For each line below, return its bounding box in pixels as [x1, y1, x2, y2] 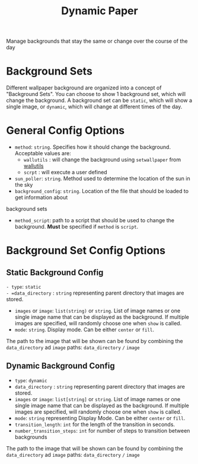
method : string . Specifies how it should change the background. [14, 143, 171, 151]
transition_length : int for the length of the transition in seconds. [14, 421, 175, 428]
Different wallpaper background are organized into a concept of [6, 84, 162, 91]
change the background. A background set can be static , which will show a [6, 97, 193, 104]
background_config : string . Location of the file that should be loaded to [14, 188, 189, 195]
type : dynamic [14, 376, 47, 383]
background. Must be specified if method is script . [14, 223, 139, 231]
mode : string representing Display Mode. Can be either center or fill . [14, 414, 186, 421]
